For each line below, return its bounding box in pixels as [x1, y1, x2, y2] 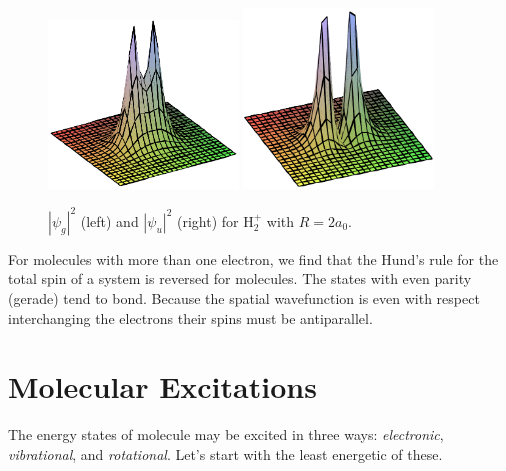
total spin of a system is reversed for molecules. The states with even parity [8, 268, 472, 289]
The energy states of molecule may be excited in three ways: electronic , [8, 424, 444, 445]
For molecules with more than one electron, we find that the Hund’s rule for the [8, 248, 499, 269]
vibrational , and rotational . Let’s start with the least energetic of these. [8, 443, 443, 464]
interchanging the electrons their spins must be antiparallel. [8, 307, 373, 328]
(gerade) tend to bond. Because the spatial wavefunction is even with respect [8, 287, 480, 308]
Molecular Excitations [8, 366, 317, 407]
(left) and [80, 210, 139, 231]
